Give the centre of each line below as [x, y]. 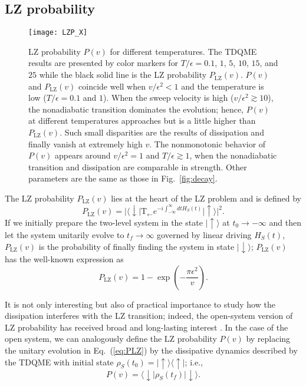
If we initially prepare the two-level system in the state [104, 222]
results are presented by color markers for [103, 63]
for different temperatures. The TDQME [183, 51]
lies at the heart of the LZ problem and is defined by [206, 198]
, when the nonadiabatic [233, 155]
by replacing [268, 339]
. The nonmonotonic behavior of [208, 143]
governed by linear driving [204, 235]
